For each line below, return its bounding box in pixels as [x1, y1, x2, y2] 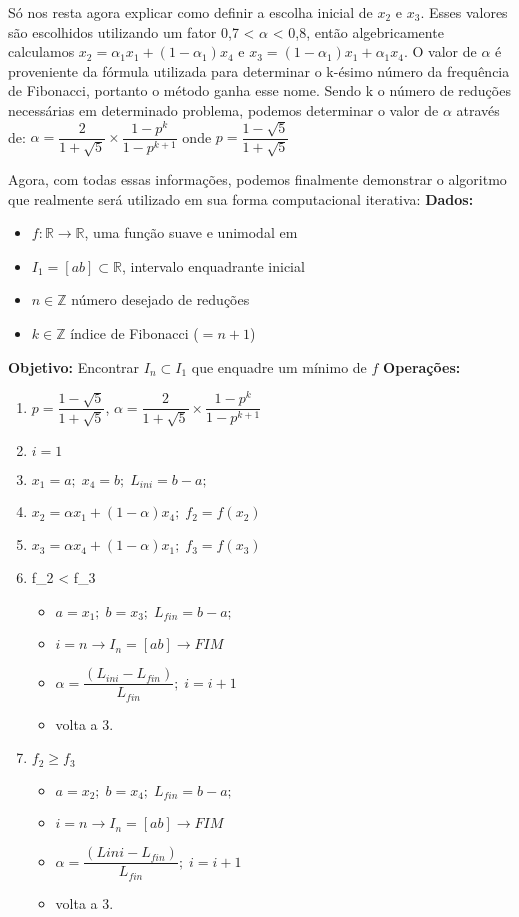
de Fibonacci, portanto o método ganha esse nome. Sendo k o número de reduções [8, 80, 511, 101]
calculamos [8, 41, 75, 62]
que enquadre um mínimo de [191, 356, 367, 377]
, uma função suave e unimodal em [84, 222, 298, 243]
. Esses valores [420, 2, 508, 22]
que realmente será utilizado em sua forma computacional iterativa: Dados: [8, 188, 474, 209]
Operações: [383, 356, 461, 377]
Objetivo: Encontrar [8, 356, 140, 377]
